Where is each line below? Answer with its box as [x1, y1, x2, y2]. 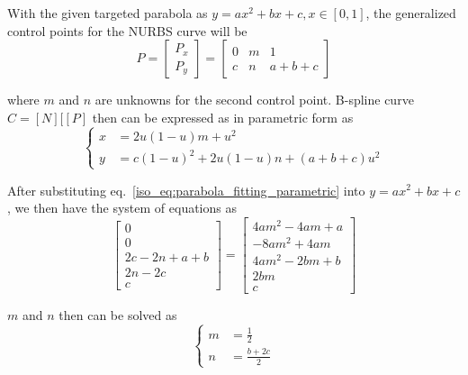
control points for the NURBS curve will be [7, 21, 247, 40]
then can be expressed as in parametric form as [92, 107, 354, 126]
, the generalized [365, 4, 456, 22]
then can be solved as [58, 306, 177, 325]
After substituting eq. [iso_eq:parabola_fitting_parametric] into [7, 180, 365, 199]
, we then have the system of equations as [7, 198, 237, 217]
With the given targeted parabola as [7, 4, 208, 22]
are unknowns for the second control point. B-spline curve [94, 90, 414, 109]
